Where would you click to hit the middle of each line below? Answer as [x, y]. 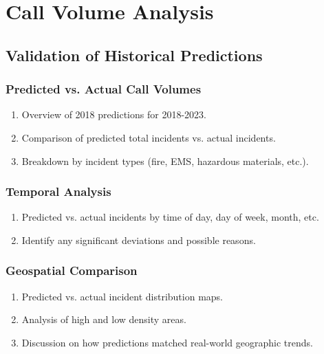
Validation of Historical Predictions [134, 55]
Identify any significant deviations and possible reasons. [139, 240]
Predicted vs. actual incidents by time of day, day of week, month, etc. [170, 217]
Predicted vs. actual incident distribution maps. [122, 296]
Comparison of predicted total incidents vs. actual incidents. [149, 137]
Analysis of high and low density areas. [104, 319]
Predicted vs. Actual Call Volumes [104, 89]
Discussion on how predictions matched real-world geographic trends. [167, 342]
